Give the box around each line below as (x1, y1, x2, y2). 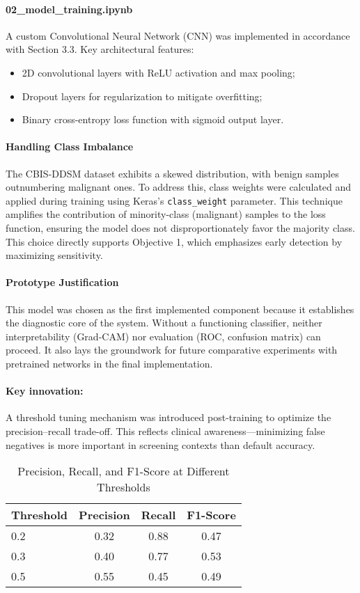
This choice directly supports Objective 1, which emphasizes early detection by (6, 234, 343, 248)
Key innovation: (6, 384, 84, 398)
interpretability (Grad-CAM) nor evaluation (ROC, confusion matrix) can (6, 329, 321, 343)
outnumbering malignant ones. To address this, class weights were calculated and (6, 180, 352, 194)
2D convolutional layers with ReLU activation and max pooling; (22, 65, 295, 79)
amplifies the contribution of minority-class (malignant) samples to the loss (6, 207, 326, 221)
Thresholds (97, 479, 150, 496)
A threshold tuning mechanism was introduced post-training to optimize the (6, 410, 331, 425)
